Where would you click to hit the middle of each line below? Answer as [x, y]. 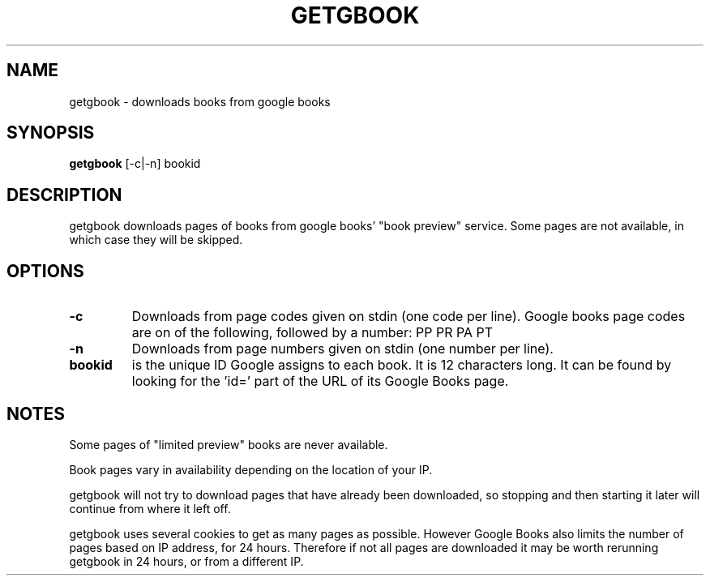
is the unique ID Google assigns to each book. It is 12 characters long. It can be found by [402, 365]
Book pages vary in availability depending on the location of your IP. [251, 469]
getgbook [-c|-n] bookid [135, 164]
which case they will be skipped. [156, 240]
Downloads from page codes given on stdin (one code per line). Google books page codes [408, 317]
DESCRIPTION [64, 195]
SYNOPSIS [51, 133]
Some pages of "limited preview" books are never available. [229, 444]
